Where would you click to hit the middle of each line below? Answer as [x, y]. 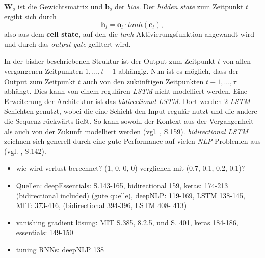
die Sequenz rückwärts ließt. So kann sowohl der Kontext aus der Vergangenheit [129, 121]
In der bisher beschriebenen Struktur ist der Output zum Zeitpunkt [110, 61]
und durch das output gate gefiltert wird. [68, 44]
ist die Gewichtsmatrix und [60, 6]
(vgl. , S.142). [25, 151]
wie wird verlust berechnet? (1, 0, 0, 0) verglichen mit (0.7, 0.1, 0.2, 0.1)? [130, 168]
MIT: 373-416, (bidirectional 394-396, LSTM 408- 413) [101, 205]
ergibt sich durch [30, 16]
